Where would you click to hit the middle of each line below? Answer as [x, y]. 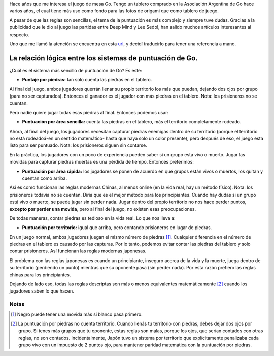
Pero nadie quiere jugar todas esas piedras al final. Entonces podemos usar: [89, 112]
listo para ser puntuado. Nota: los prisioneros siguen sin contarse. [78, 145]
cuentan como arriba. [45, 178]
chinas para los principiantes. [40, 275]
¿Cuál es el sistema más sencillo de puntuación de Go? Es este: [76, 70]
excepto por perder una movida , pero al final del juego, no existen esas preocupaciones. [103, 209]
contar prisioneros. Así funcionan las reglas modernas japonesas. [78, 251]
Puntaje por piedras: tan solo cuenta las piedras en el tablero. [87, 80]
